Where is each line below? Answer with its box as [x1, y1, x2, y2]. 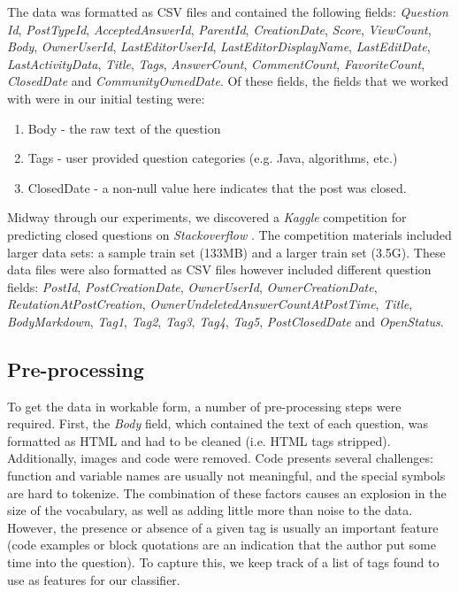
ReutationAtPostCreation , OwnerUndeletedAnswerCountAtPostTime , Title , [7, 295, 413, 313]
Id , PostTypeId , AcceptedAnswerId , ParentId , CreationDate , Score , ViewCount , [7, 19, 432, 38]
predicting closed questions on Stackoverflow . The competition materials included [7, 225, 452, 243]
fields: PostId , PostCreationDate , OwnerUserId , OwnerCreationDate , [7, 277, 378, 296]
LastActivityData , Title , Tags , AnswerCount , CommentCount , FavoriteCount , [7, 54, 425, 73]
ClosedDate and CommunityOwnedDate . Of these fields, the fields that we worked [7, 72, 448, 90]
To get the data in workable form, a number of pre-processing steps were [7, 396, 402, 415]
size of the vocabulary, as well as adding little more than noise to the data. [7, 501, 413, 519]
